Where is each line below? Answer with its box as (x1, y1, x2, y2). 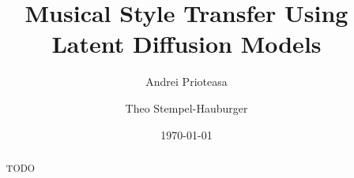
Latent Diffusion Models (51, 28, 322, 60)
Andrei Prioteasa (145, 73, 228, 90)
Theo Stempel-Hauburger (125, 99, 248, 116)
